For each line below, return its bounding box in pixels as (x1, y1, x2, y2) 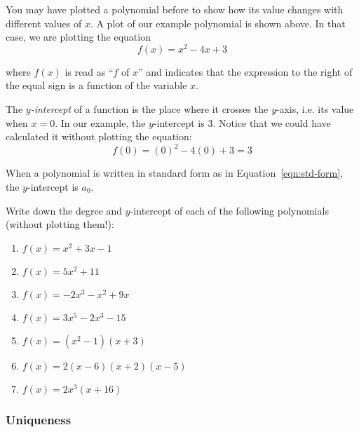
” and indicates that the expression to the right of (138, 64, 353, 79)
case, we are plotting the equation (6, 29, 151, 44)
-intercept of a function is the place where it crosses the (30, 102, 269, 116)
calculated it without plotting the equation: (6, 129, 192, 144)
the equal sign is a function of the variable (6, 78, 187, 93)
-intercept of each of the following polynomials (130, 203, 329, 217)
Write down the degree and (6, 203, 123, 217)
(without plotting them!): (6, 217, 114, 231)
